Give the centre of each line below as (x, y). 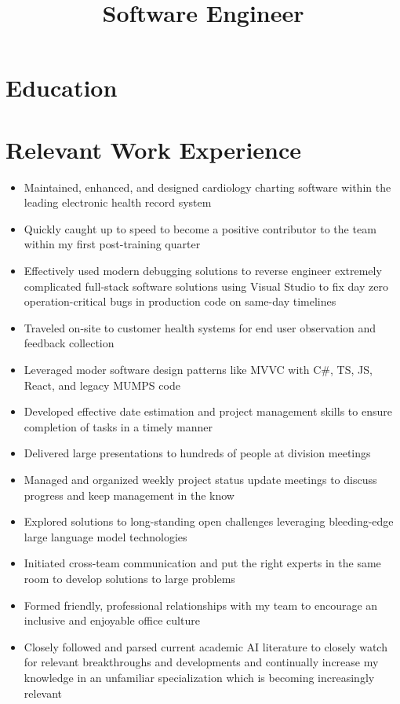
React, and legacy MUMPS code (102, 385)
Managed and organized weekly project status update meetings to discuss (200, 479)
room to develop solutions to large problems (129, 578)
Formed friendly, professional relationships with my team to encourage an (201, 605)
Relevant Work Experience (154, 149)
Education (62, 88)
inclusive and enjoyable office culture (112, 620)
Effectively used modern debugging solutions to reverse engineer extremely (203, 271)
